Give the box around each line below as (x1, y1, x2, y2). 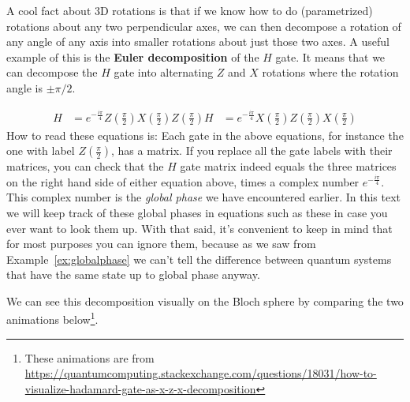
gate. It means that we (275, 48, 386, 65)
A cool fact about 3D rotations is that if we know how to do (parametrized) (6, 2, 373, 18)
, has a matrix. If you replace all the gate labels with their (111, 142, 393, 159)
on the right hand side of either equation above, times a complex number (6, 173, 360, 190)
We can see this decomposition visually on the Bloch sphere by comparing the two (6, 292, 404, 309)
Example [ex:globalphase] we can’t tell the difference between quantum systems (6, 250, 392, 267)
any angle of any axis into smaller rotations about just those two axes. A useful (6, 33, 389, 50)
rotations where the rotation (262, 64, 399, 81)
